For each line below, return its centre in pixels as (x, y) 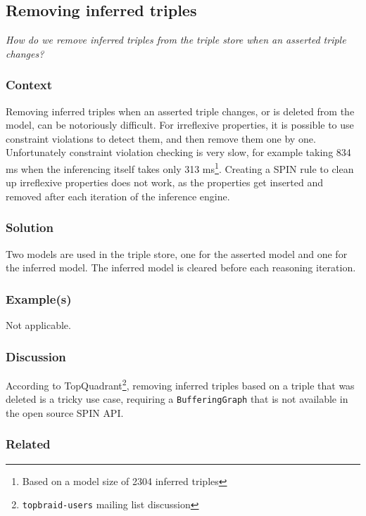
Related (28, 444)
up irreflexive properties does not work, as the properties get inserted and (165, 182)
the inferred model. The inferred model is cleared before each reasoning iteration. (181, 267)
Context (29, 85)
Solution (30, 227)
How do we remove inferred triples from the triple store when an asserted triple (176, 40)
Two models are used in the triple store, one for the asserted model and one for (177, 253)
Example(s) (39, 298)
